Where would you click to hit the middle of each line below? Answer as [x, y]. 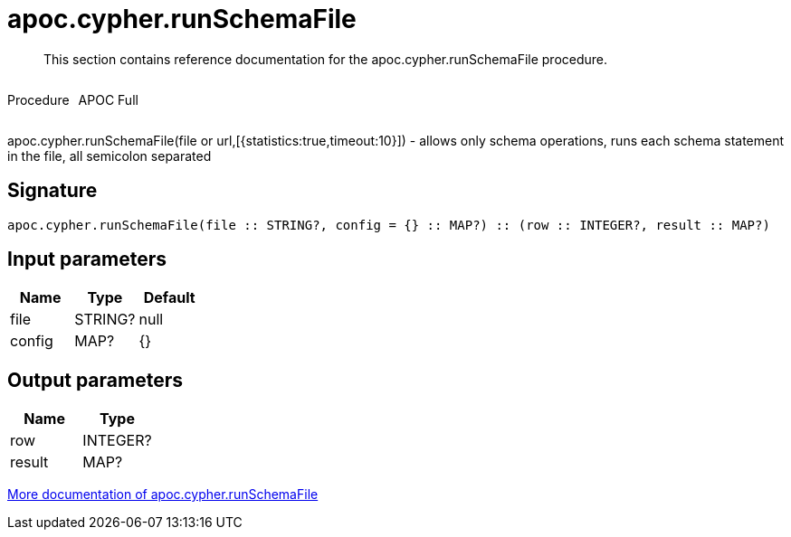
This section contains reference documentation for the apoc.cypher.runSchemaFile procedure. [326, 59]
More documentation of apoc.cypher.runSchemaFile [163, 495]
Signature [52, 191]
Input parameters [87, 259]
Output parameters [95, 380]
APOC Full [108, 99]
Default [169, 298]
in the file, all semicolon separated [110, 155]
